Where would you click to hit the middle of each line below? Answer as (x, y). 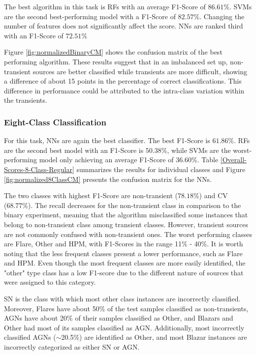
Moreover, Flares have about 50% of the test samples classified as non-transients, (126, 308)
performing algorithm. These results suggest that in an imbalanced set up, (116, 61)
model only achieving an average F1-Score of (106, 160)
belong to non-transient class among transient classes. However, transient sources (126, 224)
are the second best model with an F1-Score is (74, 150)
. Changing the (222, 16)
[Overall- (233, 160)
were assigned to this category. (50, 282)
